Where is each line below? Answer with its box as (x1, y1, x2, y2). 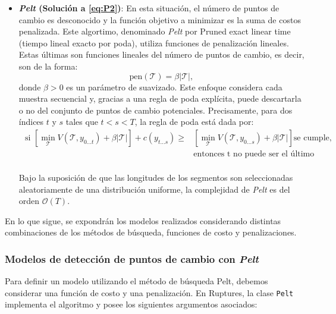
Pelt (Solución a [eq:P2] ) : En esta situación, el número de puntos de (18, 2, 280, 14)
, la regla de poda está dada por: (134, 115, 254, 128)
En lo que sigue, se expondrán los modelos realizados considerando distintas (5, 214, 281, 227)
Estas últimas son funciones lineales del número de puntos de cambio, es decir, (18, 48, 304, 61)
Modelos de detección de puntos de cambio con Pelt (5, 251, 259, 266)
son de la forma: (18, 59, 78, 72)
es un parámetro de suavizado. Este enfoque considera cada (66, 80, 282, 93)
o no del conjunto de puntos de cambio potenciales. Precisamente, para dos (18, 103, 293, 116)
